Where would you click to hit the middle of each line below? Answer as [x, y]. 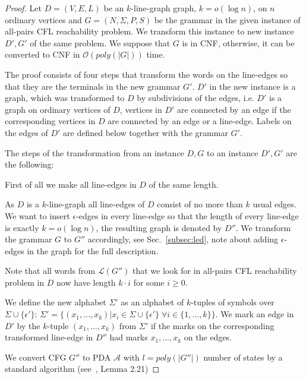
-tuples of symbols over [233, 302]
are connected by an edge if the [234, 109]
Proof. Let [23, 8]
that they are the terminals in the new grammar [93, 86]
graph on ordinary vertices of [58, 109]
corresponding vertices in [50, 121]
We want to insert [37, 215]
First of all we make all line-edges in [71, 184]
